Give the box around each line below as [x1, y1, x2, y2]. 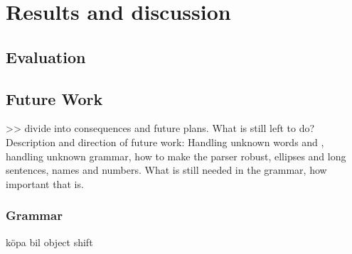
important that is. [6, 176, 84, 191]
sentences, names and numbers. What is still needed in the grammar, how [6, 162, 327, 177]
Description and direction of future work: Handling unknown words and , [6, 134, 324, 149]
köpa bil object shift [6, 234, 93, 249]
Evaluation [6, 45, 86, 67]
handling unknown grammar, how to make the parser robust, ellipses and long [6, 148, 346, 163]
